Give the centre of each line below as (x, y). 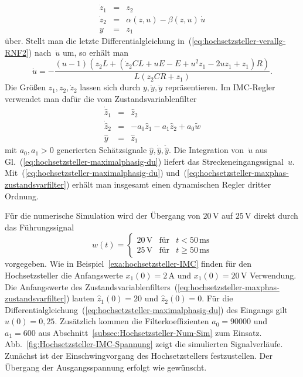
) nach (40, 52)
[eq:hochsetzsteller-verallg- (239, 41)
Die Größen (25, 87)
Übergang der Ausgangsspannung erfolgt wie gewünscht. (106, 367)
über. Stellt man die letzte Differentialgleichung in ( (98, 41)
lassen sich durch (110, 87)
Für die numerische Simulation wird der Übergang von (103, 215)
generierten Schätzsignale (102, 150)
